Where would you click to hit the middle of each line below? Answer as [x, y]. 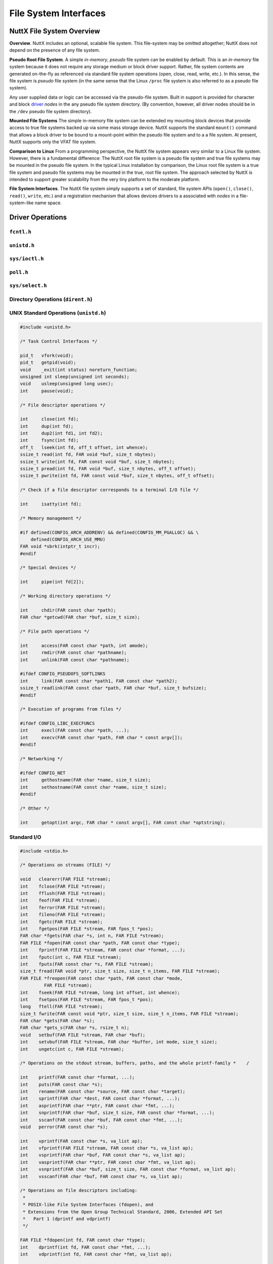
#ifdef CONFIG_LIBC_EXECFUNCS [57, 724]
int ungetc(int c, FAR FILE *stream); [72, 1049]
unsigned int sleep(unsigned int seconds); [75, 376]
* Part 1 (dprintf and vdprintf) [67, 1219]
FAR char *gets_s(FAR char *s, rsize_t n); [75, 1028]
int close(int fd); [50, 419]
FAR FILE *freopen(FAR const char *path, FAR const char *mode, [101, 978]
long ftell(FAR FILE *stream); [61, 1007]
